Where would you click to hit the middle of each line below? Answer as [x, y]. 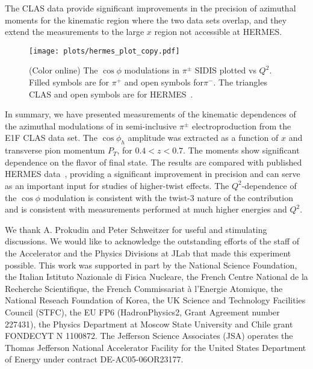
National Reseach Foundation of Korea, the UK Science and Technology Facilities [155, 300]
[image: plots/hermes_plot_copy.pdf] [104, 51]
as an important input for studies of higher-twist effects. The [117, 185]
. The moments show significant [241, 150]
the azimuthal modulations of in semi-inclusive [91, 126]
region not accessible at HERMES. [218, 32]
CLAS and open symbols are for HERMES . [111, 94]
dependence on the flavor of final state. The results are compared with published [153, 162]
